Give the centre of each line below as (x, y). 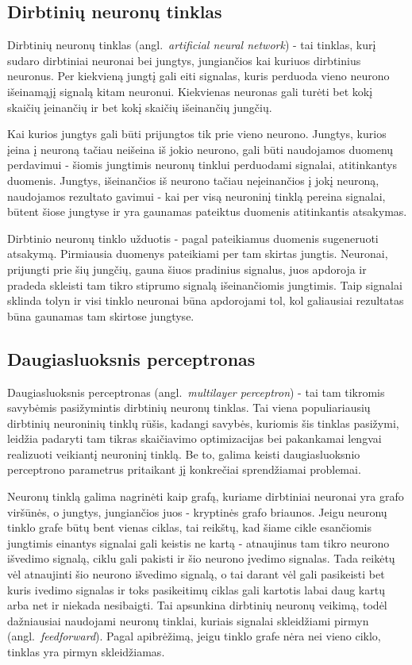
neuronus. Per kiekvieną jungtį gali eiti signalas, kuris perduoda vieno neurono (198, 76)
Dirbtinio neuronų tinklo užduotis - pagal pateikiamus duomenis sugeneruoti (193, 238)
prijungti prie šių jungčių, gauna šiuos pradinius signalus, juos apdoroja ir (187, 269)
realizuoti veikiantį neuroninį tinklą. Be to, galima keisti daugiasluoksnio (184, 454)
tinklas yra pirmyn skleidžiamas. (86, 652)
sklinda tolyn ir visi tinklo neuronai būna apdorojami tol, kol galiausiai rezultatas (206, 300)
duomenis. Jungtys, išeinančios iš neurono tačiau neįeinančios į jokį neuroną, (193, 180)
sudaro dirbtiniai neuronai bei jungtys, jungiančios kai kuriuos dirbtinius (184, 60)
